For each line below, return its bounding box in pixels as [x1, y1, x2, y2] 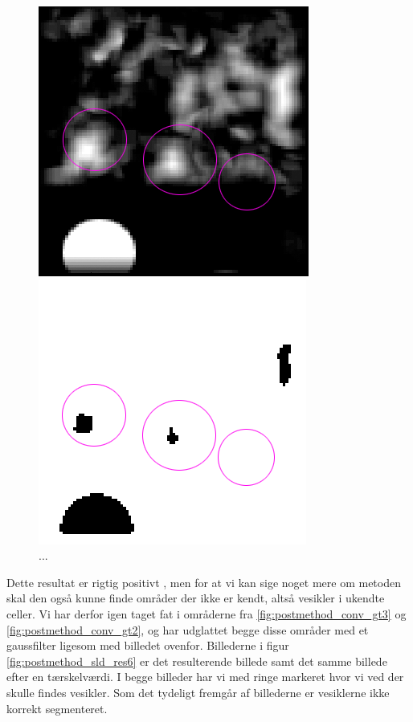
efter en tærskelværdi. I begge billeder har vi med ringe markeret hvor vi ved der [6, 668, 404, 685]
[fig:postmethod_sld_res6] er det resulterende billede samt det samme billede [6, 652, 387, 669]
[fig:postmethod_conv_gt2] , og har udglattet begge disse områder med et [6, 621, 369, 638]
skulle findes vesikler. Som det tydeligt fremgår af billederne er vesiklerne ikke [6, 683, 390, 700]
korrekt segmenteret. [6, 700, 108, 716]
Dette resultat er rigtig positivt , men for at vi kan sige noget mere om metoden [6, 573, 401, 590]
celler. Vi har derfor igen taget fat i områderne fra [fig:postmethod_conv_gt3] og [6, 605, 407, 622]
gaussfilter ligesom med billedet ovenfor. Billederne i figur [6, 637, 289, 654]
